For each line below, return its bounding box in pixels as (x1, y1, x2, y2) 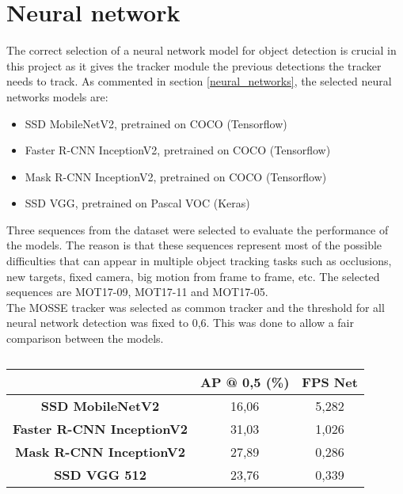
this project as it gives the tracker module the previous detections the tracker (6, 57, 382, 74)
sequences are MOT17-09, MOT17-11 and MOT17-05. (6, 283, 268, 300)
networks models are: (6, 88, 108, 104)
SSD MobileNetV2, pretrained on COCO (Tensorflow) (25, 115, 287, 131)
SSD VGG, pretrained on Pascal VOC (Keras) (25, 195, 250, 211)
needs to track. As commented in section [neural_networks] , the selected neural (6, 73, 392, 89)
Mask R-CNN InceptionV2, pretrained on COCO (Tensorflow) (25, 168, 327, 184)
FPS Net (302, 372, 358, 391)
